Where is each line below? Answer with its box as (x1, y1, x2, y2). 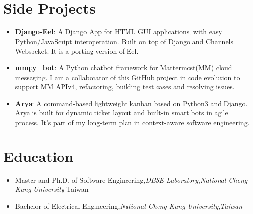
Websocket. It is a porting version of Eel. (15, 46, 139, 56)
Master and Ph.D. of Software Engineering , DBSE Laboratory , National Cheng (15, 174, 248, 185)
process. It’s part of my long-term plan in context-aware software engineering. (15, 117, 250, 127)
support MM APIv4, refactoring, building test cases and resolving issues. (15, 81, 235, 92)
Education (3, 146, 74, 166)
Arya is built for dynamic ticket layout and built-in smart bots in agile (15, 107, 228, 118)
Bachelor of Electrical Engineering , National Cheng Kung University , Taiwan (15, 200, 243, 211)
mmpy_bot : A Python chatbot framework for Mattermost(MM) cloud (15, 62, 232, 72)
